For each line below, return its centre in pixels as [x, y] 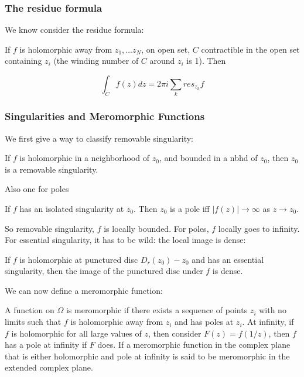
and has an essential [228, 259]
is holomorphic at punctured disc [79, 259]
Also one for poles [37, 189]
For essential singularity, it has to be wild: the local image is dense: [125, 240]
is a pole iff [190, 208]
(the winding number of [96, 61]
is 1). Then [206, 61]
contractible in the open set [250, 49]
